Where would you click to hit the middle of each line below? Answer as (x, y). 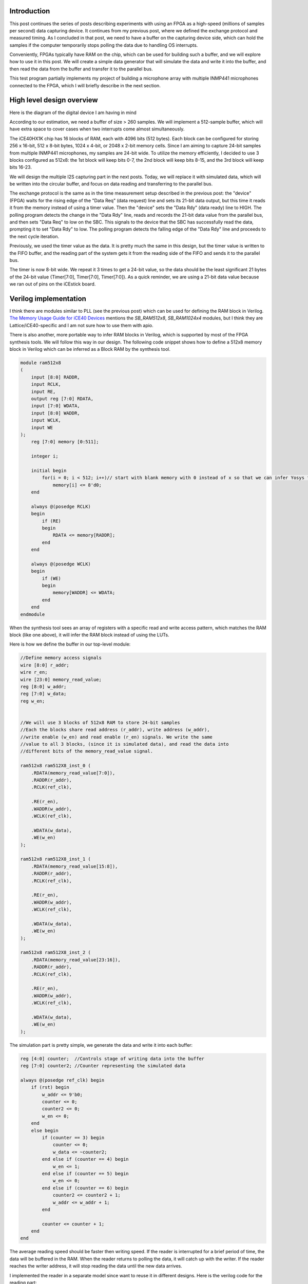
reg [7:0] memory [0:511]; (65, 442)
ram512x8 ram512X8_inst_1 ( (55, 859)
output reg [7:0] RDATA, (62, 399)
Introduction (30, 11)
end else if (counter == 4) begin (85, 1159)
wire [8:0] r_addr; (45, 665)
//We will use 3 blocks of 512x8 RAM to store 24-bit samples (100, 722)
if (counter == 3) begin (73, 1137)
